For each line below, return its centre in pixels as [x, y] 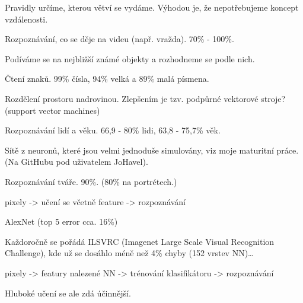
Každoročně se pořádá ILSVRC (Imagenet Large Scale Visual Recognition [140, 241]
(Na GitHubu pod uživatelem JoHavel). [76, 162]
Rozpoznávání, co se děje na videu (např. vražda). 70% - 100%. [119, 39]
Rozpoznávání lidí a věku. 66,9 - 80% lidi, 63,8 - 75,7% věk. [113, 130]
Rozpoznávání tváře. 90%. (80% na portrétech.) [91, 181]
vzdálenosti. [26, 19]
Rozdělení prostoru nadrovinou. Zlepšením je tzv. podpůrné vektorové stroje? [145, 98]
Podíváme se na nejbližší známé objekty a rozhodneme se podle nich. [130, 58]
